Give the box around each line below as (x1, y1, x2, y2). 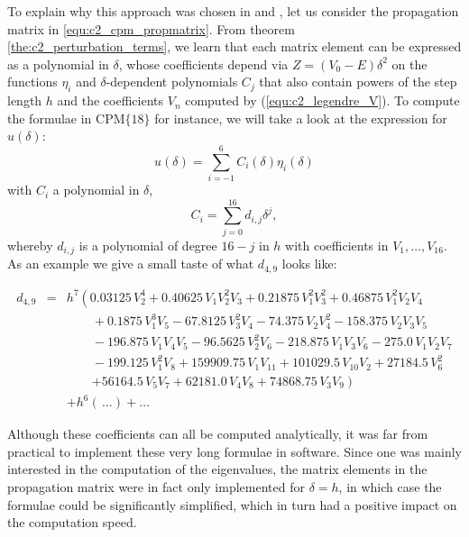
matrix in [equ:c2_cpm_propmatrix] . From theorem (7, 19, 295, 38)
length (7, 91, 42, 110)
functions (7, 72, 58, 91)
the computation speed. (7, 513, 137, 532)
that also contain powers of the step (259, 72, 457, 91)
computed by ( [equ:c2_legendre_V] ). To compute (185, 91, 460, 110)
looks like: (281, 254, 337, 273)
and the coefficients (57, 91, 164, 110)
